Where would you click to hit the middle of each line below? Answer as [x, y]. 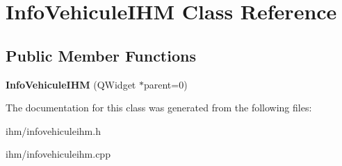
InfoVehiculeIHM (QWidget [71, 84]
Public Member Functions [101, 55]
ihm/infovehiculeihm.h [53, 130]
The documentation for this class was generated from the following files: [159, 108]
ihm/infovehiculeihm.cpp [58, 154]
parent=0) [165, 84]
